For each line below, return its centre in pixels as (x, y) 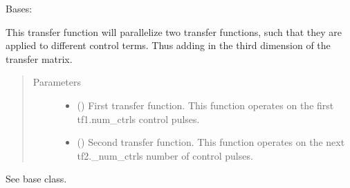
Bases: (19, 8)
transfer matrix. (39, 58)
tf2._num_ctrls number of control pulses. (165, 155)
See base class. (36, 179)
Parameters (57, 82)
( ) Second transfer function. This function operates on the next (211, 142)
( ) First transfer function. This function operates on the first (205, 105)
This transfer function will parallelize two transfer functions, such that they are (174, 31)
